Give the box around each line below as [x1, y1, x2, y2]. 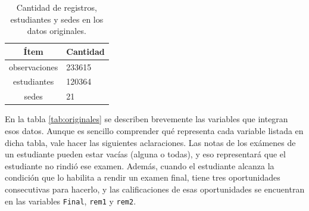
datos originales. [27, 24, 86, 37]
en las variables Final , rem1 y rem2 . [5, 194, 136, 207]
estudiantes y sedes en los [10, 13, 104, 25]
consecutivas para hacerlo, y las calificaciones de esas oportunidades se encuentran [5, 182, 305, 195]
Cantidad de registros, [16, 1, 97, 13]
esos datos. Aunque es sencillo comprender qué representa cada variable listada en [5, 125, 304, 136]
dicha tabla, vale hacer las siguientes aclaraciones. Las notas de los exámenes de [5, 136, 296, 148]
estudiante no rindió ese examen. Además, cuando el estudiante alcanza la [5, 159, 274, 172]
